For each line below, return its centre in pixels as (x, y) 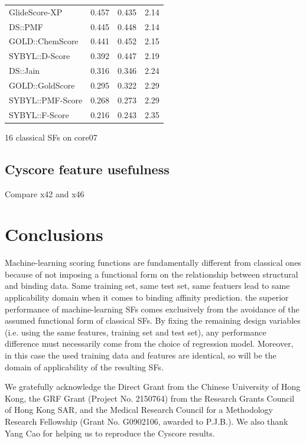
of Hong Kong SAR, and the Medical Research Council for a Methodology (139, 410)
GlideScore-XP (36, 12)
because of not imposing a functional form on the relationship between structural (152, 274)
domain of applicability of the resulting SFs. (84, 367)
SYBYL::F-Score (39, 114)
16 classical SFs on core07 (51, 137)
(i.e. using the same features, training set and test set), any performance (136, 332)
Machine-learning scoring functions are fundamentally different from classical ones (153, 263)
